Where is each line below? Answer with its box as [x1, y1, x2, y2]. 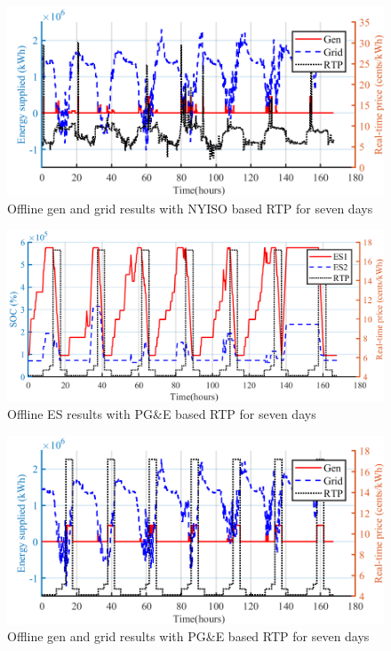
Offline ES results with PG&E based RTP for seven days [7, 405, 316, 423]
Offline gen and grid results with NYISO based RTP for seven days [7, 198, 373, 217]
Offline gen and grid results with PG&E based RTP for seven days [7, 627, 370, 646]
